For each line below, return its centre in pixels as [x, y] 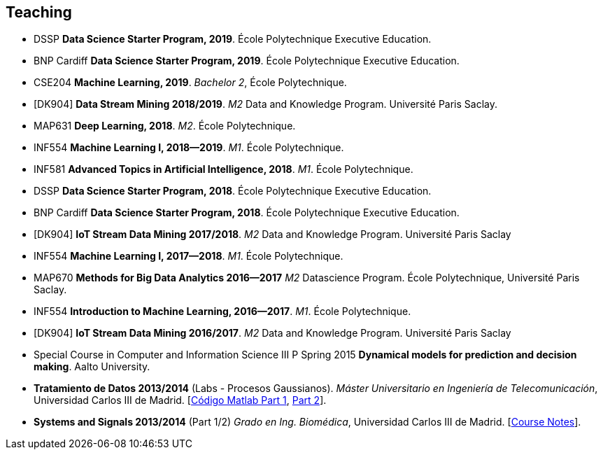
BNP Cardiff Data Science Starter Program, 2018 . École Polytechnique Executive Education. [247, 213]
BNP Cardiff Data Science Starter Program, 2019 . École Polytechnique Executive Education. [247, 61]
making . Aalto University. [92, 367]
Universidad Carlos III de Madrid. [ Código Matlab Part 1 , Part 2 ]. [180, 400]
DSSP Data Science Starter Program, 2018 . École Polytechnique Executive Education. [233, 191]
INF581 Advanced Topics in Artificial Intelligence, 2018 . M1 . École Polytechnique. [224, 169]
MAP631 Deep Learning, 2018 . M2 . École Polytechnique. [165, 126]
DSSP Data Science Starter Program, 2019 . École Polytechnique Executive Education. [233, 39]
